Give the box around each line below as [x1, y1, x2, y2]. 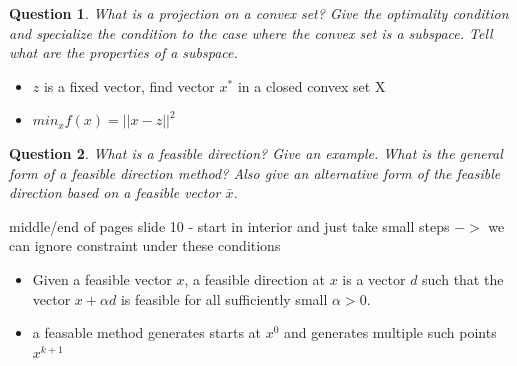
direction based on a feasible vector [9, 182, 221, 203]
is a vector [342, 268, 406, 289]
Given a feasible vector [32, 268, 172, 289]
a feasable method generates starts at [32, 322, 262, 343]
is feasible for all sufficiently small [120, 288, 328, 309]
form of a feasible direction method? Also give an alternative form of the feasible [9, 162, 501, 183]
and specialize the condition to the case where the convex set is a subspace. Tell [9, 22, 493, 43]
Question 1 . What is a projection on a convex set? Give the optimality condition [9, 3, 509, 23]
